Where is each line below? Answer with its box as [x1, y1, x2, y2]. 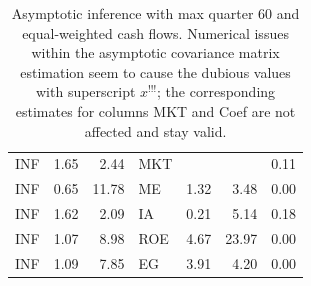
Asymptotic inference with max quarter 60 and [11, 3, 300, 23]
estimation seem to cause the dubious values [20, 61, 291, 82]
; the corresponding [157, 81, 276, 102]
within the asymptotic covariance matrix [31, 42, 280, 63]
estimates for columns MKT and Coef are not [15, 100, 296, 121]
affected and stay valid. [84, 120, 227, 141]
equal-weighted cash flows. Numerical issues [22, 22, 289, 43]
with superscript [35, 81, 136, 102]
